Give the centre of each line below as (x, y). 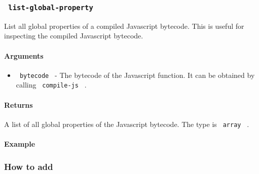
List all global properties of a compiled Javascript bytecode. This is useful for (124, 26)
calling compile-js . (51, 85)
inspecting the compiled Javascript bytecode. (74, 36)
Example (20, 144)
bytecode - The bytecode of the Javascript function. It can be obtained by (137, 75)
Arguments (24, 55)
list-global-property (51, 7)
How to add (29, 166)
